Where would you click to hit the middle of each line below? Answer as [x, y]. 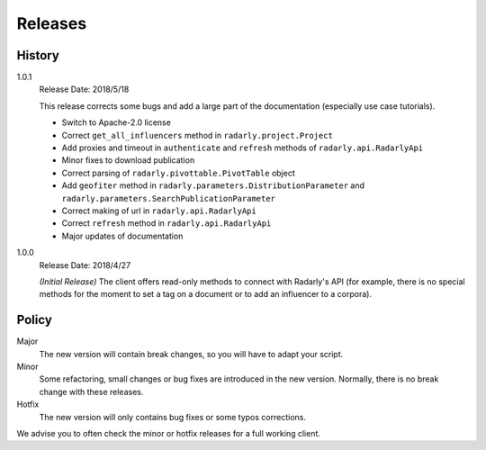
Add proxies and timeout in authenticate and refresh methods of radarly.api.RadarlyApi [243, 148]
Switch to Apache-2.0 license [116, 122]
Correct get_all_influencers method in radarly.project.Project [197, 135]
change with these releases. [91, 391]
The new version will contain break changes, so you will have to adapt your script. [191, 354]
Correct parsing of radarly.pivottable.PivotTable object [179, 173]
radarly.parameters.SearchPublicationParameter [169, 198]
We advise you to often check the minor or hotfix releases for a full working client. [169, 433]
